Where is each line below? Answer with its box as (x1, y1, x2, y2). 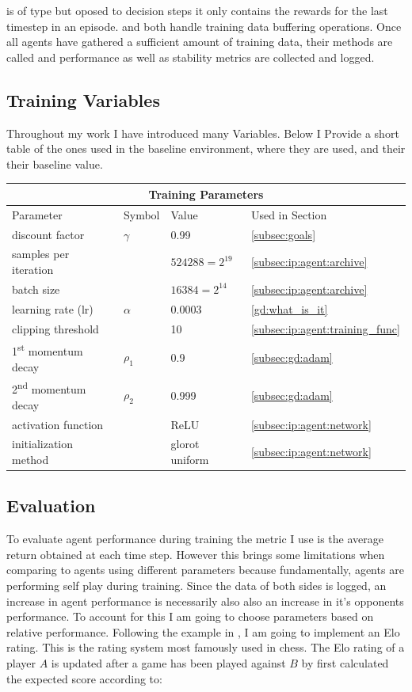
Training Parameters (148, 185, 264, 202)
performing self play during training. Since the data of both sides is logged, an (6, 577, 387, 594)
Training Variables (6, 87, 160, 112)
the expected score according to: (6, 670, 162, 686)
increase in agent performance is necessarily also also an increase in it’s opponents (6, 592, 404, 609)
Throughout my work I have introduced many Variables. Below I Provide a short (6, 124, 399, 141)
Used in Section (250, 206, 327, 222)
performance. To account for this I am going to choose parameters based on (6, 608, 374, 625)
